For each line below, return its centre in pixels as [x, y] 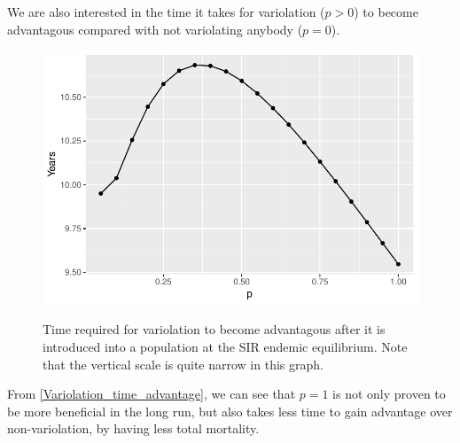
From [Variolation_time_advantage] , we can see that [152, 394]
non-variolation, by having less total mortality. [133, 428]
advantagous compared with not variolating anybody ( [155, 29]
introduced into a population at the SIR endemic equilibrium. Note [225, 346]
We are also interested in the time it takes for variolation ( [166, 12]
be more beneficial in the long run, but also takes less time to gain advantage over [230, 411]
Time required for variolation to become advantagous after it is [214, 329]
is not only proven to [389, 394]
